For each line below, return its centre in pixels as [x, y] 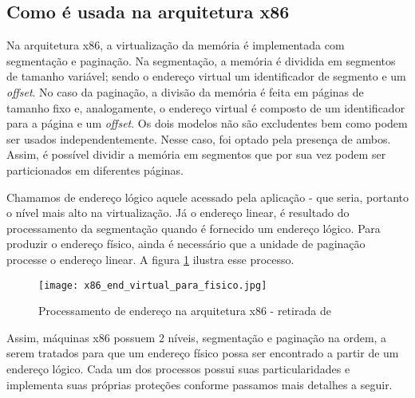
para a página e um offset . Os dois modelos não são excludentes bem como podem [207, 123]
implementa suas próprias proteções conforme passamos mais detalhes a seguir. [200, 384]
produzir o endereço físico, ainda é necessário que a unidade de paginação [186, 244]
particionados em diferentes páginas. [95, 169]
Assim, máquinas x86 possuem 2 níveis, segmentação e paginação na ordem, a [197, 337]
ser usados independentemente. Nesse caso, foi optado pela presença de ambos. [199, 138]
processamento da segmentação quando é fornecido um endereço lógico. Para [194, 228]
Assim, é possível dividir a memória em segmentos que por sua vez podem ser [196, 154]
